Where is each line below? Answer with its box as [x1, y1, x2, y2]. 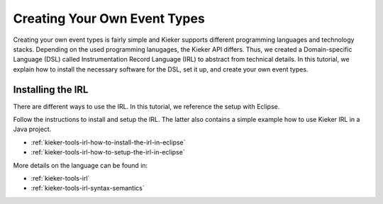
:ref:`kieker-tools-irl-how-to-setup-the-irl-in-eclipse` [30, 148, 185, 157]
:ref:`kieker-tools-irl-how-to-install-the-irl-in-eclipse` [30, 138, 186, 147]
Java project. [13, 125, 52, 134]
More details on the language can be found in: [13, 161, 148, 169]
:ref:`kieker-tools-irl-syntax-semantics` [30, 184, 145, 193]
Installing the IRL [13, 84, 89, 96]
